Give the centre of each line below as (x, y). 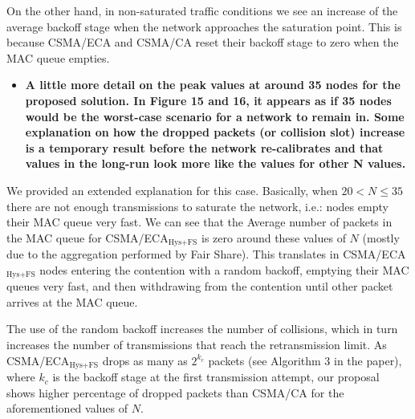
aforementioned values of (67, 408)
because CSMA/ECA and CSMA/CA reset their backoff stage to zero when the (203, 42)
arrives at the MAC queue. (72, 301)
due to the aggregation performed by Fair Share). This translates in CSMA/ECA (206, 254)
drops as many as (145, 360)
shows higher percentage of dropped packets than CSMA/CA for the (175, 392)
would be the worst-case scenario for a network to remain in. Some (215, 116)
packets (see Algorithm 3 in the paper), (305, 360)
